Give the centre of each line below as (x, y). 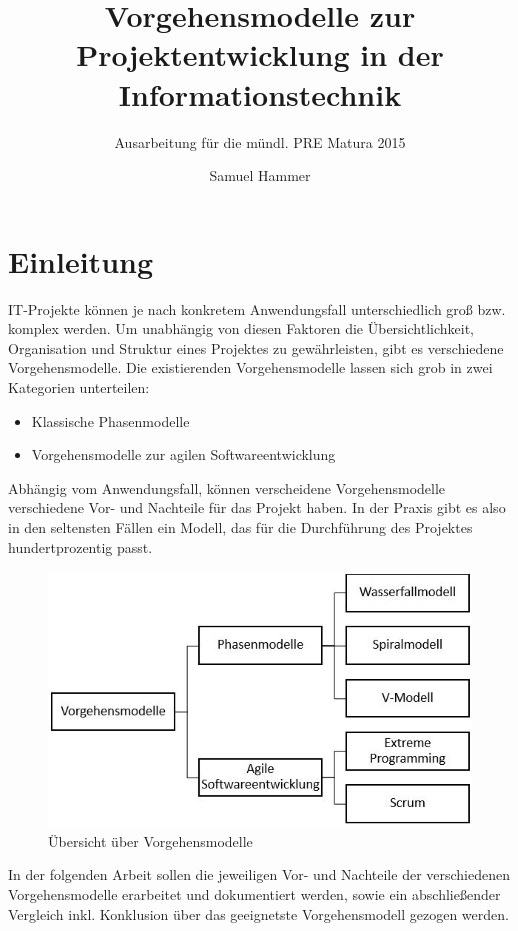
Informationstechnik (260, 93)
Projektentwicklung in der (260, 54)
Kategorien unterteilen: (79, 387)
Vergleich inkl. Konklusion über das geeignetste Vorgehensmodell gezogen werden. (258, 913)
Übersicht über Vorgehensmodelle (150, 840)
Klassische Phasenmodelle (110, 420)
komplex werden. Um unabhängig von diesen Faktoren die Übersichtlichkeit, (241, 328)
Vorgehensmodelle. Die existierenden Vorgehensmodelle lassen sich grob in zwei (250, 367)
